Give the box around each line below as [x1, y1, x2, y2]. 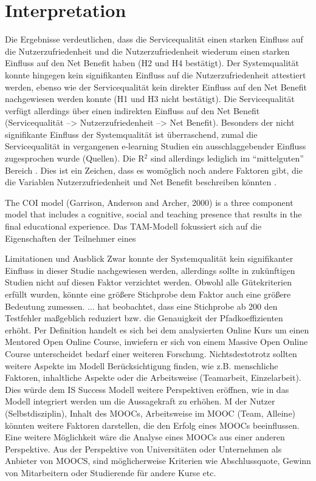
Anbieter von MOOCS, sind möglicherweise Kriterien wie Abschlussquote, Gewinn [5, 454, 311, 467]
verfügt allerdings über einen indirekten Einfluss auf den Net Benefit [5, 104, 260, 117]
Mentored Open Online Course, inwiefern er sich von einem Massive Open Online [5, 335, 308, 348]
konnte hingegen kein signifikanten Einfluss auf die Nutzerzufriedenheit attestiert [5, 68, 306, 81]
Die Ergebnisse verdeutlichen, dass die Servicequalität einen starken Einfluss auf [5, 33, 303, 46]
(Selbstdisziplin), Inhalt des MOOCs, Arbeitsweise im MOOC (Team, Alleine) [5, 406, 296, 419]
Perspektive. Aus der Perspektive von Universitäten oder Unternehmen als [5, 442, 282, 455]
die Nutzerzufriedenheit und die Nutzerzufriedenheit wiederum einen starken [5, 44, 290, 57]
